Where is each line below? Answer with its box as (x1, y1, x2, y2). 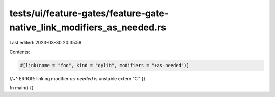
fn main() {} (9, 85, 34, 91)
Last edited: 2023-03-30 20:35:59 (9, 40, 82, 46)
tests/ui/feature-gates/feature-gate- (9, 8, 169, 19)
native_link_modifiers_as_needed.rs (9, 22, 167, 33)
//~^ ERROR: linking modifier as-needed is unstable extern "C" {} (9, 75, 145, 81)
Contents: (9, 49, 30, 55)
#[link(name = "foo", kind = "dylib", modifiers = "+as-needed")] (20, 62, 189, 68)
